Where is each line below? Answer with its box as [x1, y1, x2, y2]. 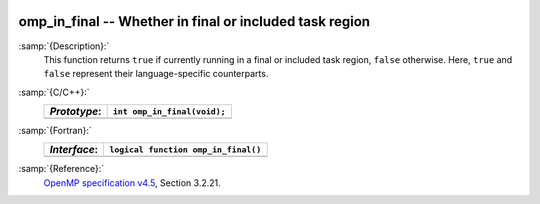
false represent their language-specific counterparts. [43, 68, 269, 80]
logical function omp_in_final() [109, 144, 262, 155]
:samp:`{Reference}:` [18, 163, 105, 175]
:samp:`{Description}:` [18, 40, 110, 52]
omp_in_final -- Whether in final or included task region [18, 13, 370, 30]
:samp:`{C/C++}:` [18, 86, 90, 98]
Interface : [49, 143, 99, 157]
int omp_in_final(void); [112, 106, 226, 117]
